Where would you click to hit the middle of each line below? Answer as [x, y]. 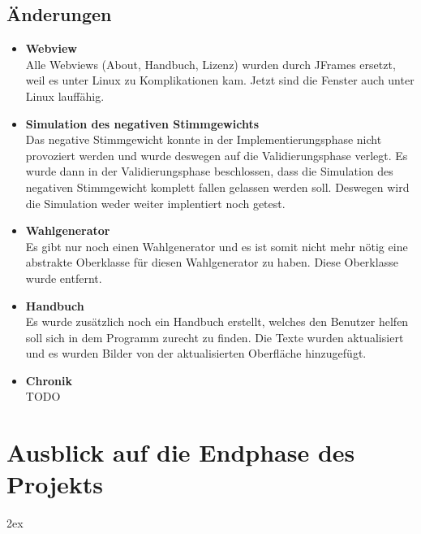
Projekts [55, 484]
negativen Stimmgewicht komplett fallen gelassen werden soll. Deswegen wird [217, 187]
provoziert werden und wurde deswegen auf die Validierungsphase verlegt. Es [217, 155]
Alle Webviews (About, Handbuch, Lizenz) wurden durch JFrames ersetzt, [210, 64]
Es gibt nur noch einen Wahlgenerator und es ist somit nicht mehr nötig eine [217, 246]
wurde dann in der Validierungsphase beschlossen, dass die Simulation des [209, 171]
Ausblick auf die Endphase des [181, 452]
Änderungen [59, 14]
